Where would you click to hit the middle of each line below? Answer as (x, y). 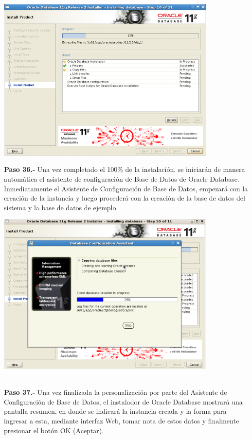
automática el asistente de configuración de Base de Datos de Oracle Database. (122, 178)
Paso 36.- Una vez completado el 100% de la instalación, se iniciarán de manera (125, 169)
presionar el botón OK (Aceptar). (54, 430)
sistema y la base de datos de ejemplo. (61, 207)
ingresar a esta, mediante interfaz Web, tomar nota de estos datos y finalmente (122, 420)
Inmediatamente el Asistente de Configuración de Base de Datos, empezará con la (126, 188)
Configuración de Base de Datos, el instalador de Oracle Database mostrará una (123, 401)
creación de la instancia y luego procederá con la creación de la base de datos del (125, 198)
